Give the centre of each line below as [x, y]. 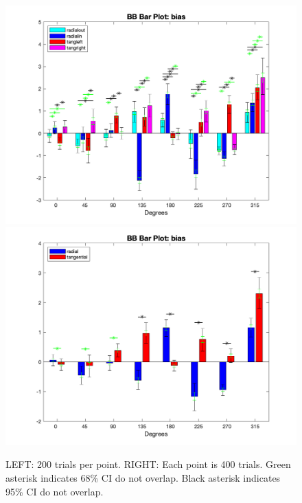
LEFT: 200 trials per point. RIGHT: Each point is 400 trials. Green [148, 464]
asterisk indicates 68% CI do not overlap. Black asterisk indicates [143, 477]
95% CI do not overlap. [55, 491]
